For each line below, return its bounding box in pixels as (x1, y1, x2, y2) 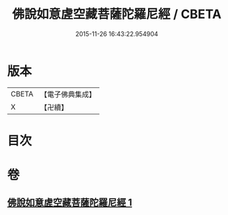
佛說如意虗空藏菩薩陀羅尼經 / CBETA (12, 6, 222, 22)
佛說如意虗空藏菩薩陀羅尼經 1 (7, 197, 133, 209)
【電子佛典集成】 (40, 89, 96, 99)
